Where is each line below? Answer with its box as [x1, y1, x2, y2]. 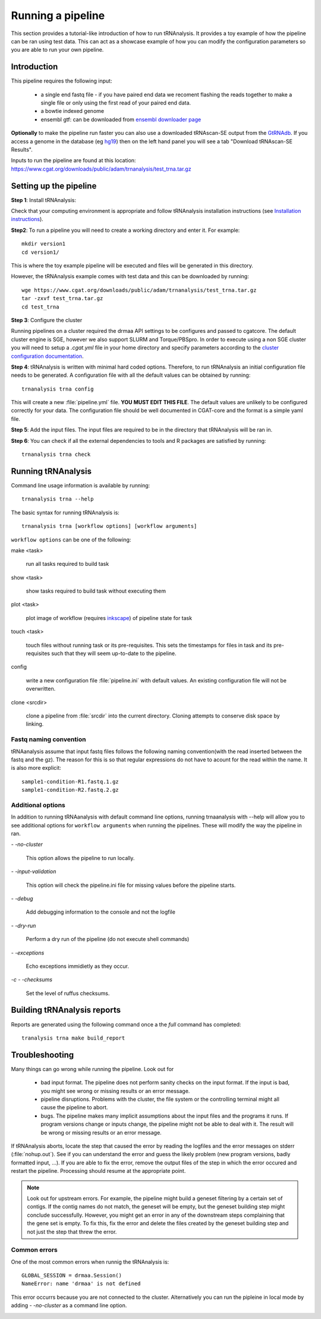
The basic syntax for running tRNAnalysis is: [11, 509, 120, 516]
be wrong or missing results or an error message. [40, 1129, 162, 1136]
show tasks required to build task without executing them [26, 587, 166, 594]
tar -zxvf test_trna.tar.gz [21, 295, 103, 302]
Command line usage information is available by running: [11, 481, 150, 489]
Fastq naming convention [11, 735, 86, 744]
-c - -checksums [11, 976, 53, 983]
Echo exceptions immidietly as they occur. [26, 962, 130, 969]
